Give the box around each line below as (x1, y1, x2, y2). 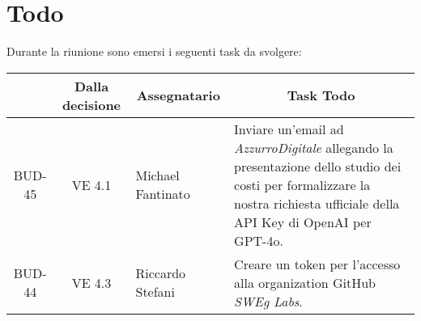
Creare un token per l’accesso (234, 254, 401, 273)
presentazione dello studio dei (234, 156, 402, 175)
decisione (62, 95, 121, 114)
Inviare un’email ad (234, 119, 344, 138)
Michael (135, 166, 180, 185)
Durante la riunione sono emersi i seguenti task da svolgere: (6, 43, 302, 60)
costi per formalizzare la (234, 175, 371, 194)
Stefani (135, 282, 175, 302)
